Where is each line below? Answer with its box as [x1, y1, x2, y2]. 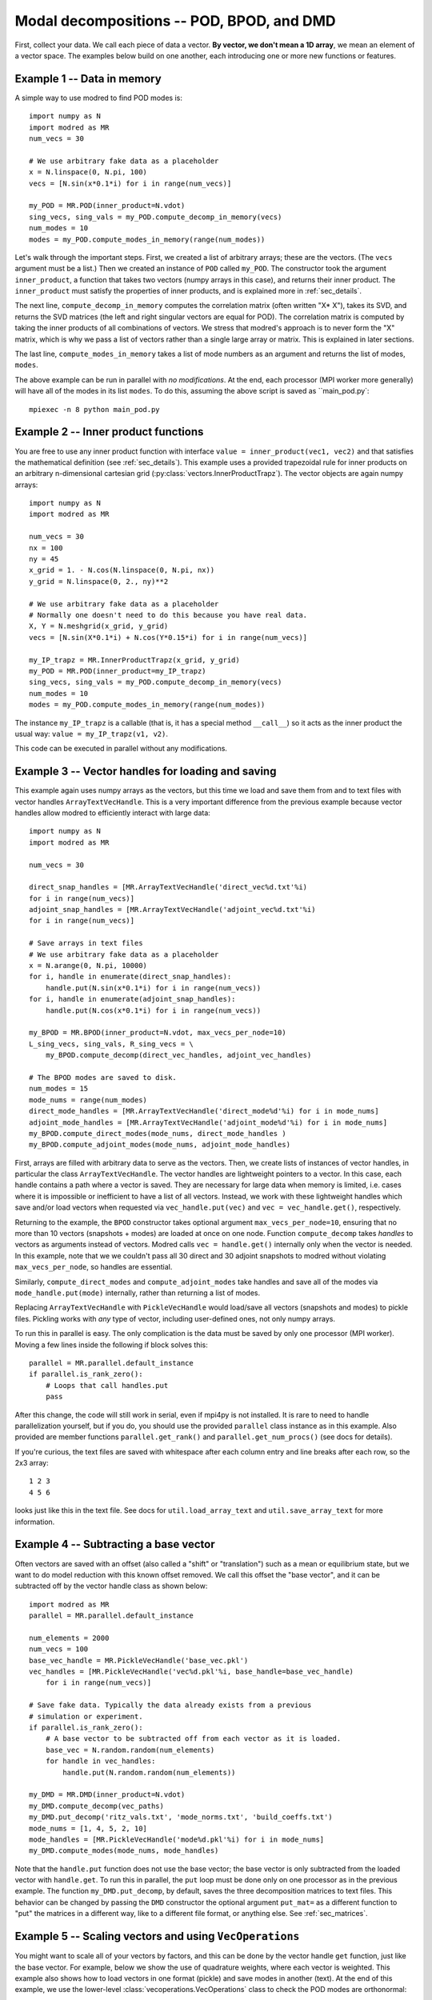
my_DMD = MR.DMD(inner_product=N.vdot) [29, 1790, 186, 1799]
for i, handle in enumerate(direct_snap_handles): [29, 972, 232, 982]
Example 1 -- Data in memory [14, 72, 162, 86]
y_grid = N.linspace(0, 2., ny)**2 [29, 577, 169, 586]
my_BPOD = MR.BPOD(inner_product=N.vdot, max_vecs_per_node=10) [29, 1028, 287, 1038]
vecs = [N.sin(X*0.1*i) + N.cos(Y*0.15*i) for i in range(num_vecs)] [29, 633, 308, 642]
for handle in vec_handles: [45, 1757, 156, 1766]
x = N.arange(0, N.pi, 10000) [29, 961, 148, 970]
